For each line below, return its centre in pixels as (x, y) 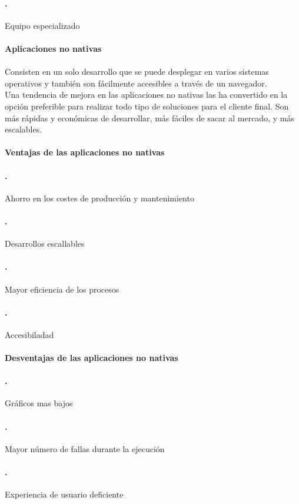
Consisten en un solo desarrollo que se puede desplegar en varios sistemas (137, 72)
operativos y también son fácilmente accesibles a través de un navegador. (136, 83)
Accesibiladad (29, 334)
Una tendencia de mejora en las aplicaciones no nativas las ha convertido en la (146, 94)
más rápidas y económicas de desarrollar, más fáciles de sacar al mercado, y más (149, 117)
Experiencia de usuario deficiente (64, 494)
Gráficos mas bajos (39, 403)
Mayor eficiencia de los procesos (62, 289)
